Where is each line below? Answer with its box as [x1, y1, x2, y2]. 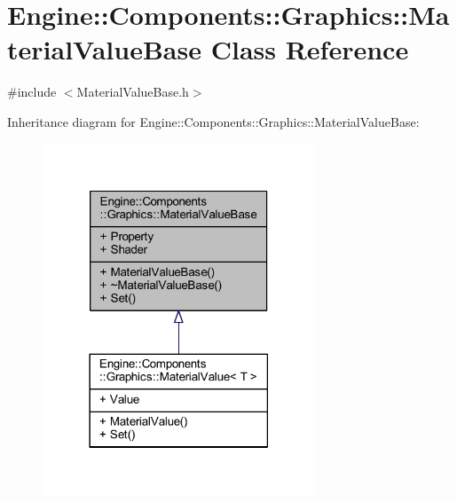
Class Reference [210, 31, 409, 67]
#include [7, 82, 57, 101]
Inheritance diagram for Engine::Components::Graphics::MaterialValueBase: [7, 112, 420, 130]
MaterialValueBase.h [76, 82, 189, 101]
